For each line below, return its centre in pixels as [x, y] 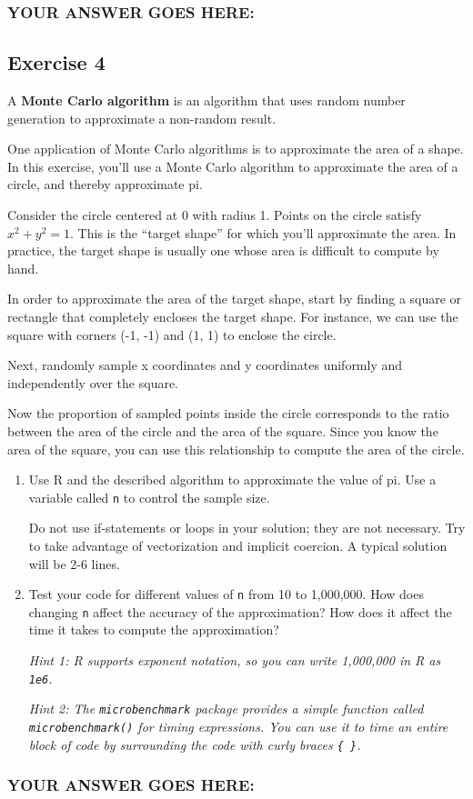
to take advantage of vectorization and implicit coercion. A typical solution [238, 545]
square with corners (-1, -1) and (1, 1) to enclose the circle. [172, 334]
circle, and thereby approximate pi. [105, 184]
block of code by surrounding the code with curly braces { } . [195, 744]
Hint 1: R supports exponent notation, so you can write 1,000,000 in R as [235, 660]
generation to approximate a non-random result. [142, 118]
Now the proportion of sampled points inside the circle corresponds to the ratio [228, 413]
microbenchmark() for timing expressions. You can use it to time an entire [238, 726]
